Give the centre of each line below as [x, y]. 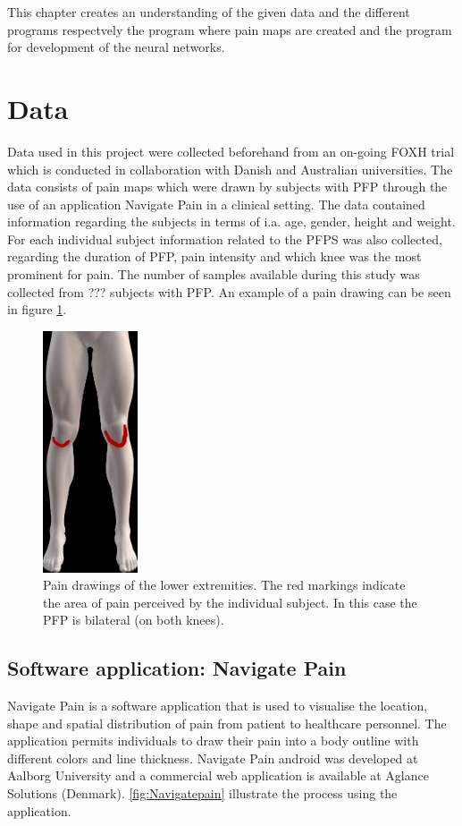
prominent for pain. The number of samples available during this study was [214, 274]
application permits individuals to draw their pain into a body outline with [213, 741]
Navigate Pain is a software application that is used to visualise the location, [218, 706]
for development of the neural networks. [116, 47]
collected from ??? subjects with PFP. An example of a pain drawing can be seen [229, 291]
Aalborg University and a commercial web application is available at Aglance [218, 775]
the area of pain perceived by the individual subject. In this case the [230, 602]
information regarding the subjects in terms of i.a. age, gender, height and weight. [231, 221]
